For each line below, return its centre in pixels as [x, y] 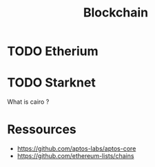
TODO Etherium [53, 51]
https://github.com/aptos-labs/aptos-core [76, 148]
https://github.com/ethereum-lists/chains [75, 156]
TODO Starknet [52, 83]
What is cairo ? [28, 102]
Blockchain [116, 13]
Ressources [42, 130]
